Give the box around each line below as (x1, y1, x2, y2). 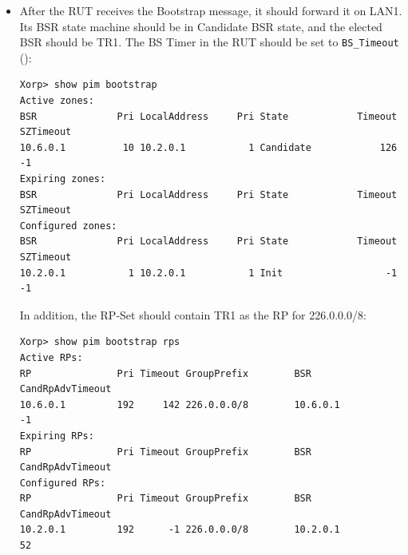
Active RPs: (19, 351, 83, 363)
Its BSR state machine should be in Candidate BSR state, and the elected (19, 18, 382, 34)
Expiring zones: (19, 173, 106, 184)
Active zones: (19, 95, 94, 107)
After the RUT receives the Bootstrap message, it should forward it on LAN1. (19, 2, 402, 18)
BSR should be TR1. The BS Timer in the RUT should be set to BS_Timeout (19, 34, 399, 50)
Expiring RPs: (19, 430, 94, 442)
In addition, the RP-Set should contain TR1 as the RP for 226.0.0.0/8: (19, 306, 366, 323)
